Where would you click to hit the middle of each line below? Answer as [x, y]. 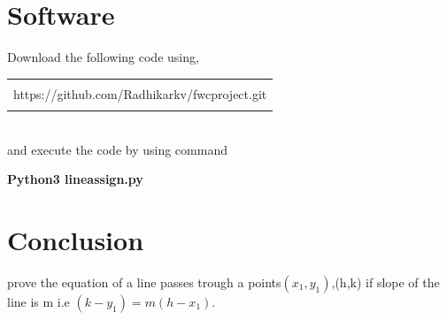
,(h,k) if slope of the [385, 282]
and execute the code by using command [117, 149]
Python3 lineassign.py [75, 179]
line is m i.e [39, 301]
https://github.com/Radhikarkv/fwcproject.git [140, 93]
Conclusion [76, 240]
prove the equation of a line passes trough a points [144, 282]
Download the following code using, [103, 57]
